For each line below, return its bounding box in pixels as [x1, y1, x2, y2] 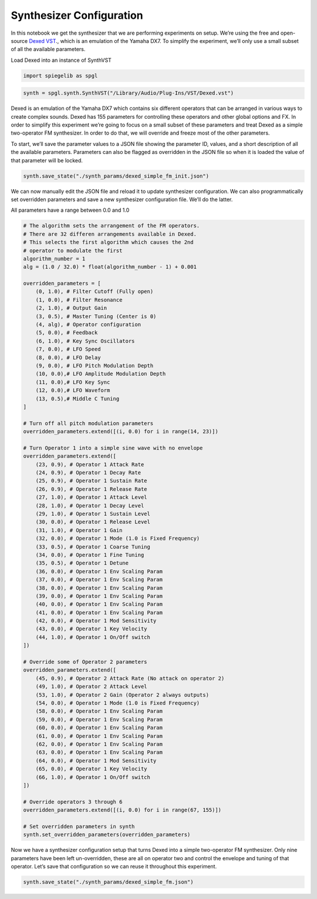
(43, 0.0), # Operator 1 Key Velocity [35, 626, 147, 632]
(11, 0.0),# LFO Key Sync [35, 379, 110, 385]
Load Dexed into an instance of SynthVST [11, 56, 112, 64]
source [11, 37, 28, 44]
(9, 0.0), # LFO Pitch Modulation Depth [35, 362, 154, 369]
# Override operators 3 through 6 [23, 798, 123, 805]
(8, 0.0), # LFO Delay [35, 354, 101, 361]
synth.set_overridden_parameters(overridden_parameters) [23, 831, 191, 838]
